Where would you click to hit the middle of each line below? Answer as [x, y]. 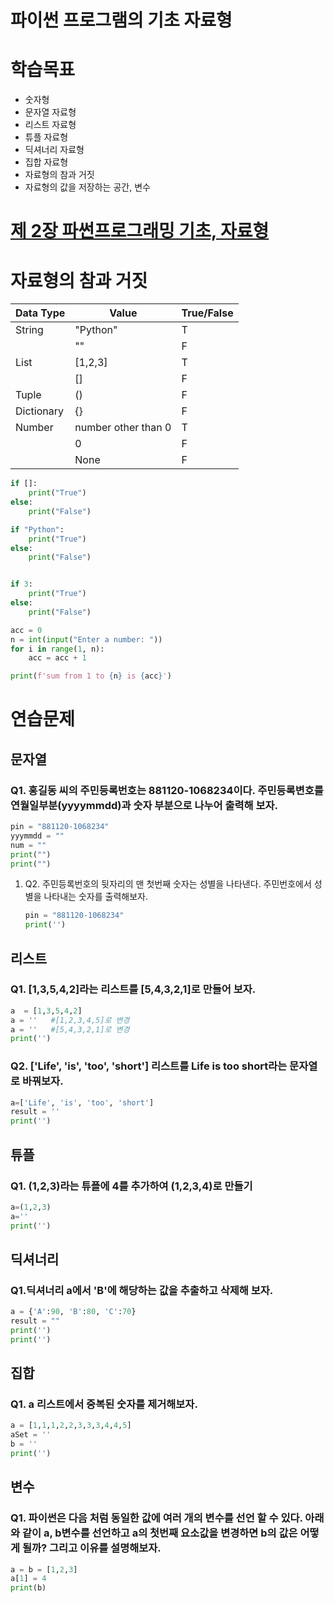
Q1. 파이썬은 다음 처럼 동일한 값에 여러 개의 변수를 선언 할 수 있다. [156, 1518]
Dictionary [39, 411]
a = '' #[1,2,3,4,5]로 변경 [70, 1020]
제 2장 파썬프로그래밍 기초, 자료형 [140, 231]
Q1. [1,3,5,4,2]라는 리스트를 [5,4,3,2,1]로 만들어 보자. [133, 989]
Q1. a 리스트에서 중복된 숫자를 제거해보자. [104, 1404]
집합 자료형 [46, 162]
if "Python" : [37, 529]
